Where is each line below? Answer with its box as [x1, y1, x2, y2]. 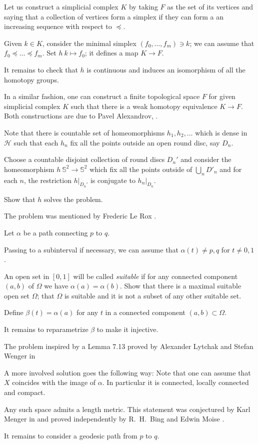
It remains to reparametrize [4, 324, 88, 334]
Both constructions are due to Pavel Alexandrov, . [4, 110, 158, 121]
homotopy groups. [4, 74, 59, 84]
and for [219, 163, 242, 174]
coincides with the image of [12, 377, 96, 387]
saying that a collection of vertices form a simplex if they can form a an [4, 11, 223, 21]
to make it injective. [96, 324, 158, 334]
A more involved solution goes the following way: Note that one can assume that [4, 367, 251, 377]
